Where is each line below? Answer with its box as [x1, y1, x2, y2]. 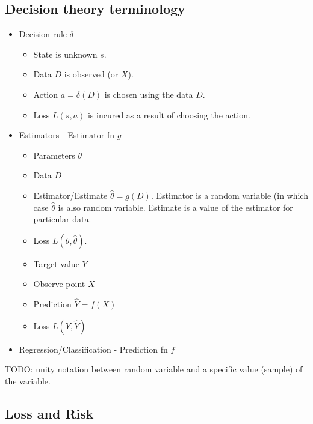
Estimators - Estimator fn [19, 129, 114, 141]
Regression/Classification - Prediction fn [19, 342, 168, 355]
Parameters [33, 148, 75, 161]
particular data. [33, 213, 91, 225]
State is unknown [33, 47, 98, 60]
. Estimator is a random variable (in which [150, 189, 308, 201]
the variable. [5, 374, 51, 387]
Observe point [33, 277, 85, 290]
